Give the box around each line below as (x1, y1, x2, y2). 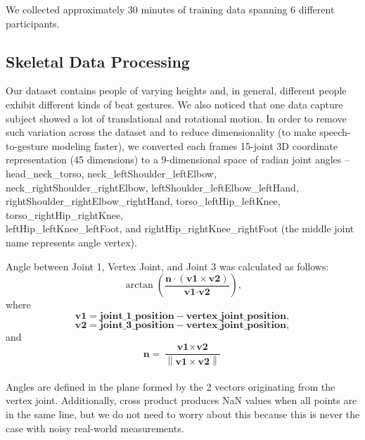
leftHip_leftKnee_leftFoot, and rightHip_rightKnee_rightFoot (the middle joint (6, 221, 354, 236)
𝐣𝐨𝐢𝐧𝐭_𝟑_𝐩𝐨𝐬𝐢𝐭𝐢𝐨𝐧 (100, 320, 174, 330)
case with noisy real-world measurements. (6, 420, 184, 435)
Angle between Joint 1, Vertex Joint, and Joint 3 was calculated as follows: (6, 258, 329, 273)
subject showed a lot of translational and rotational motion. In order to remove (6, 111, 347, 125)
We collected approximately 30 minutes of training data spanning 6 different (6, 2, 335, 16)
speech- (319, 125, 351, 139)
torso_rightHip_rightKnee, (6, 207, 124, 222)
